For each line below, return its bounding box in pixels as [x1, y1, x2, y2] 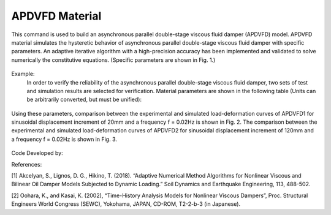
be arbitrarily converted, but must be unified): [26, 96, 142, 104]
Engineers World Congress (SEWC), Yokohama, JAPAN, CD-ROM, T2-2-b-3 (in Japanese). [11, 200, 241, 208]
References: [11, 160, 42, 168]
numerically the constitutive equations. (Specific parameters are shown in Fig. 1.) [11, 56, 216, 64]
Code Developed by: [11, 149, 64, 157]
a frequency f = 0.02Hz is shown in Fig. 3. [11, 135, 118, 143]
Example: [11, 70, 35, 78]
